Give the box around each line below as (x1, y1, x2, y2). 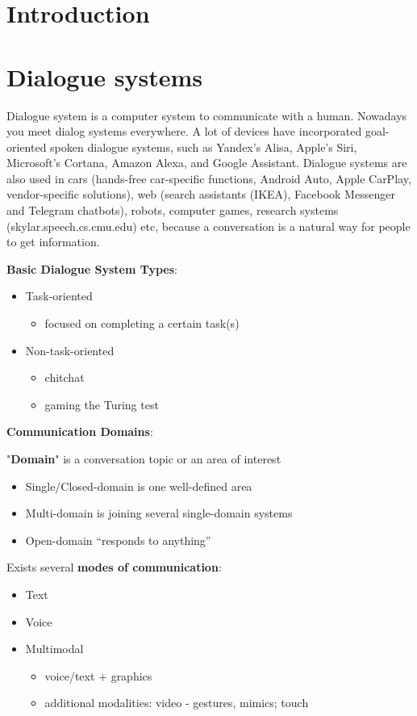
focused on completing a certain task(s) (44, 315, 240, 332)
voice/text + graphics (44, 667, 152, 684)
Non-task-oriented (25, 341, 115, 358)
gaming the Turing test (44, 396, 159, 412)
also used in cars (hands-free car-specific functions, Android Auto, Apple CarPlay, (6, 170, 411, 186)
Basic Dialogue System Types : (6, 260, 178, 277)
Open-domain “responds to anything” (25, 531, 211, 548)
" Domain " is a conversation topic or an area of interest (6, 450, 281, 467)
